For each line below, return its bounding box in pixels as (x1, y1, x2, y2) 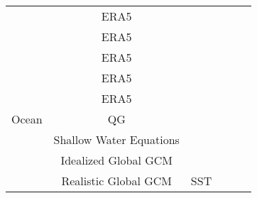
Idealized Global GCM (60, 152, 173, 168)
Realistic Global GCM (61, 172, 173, 189)
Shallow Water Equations (53, 131, 180, 148)
